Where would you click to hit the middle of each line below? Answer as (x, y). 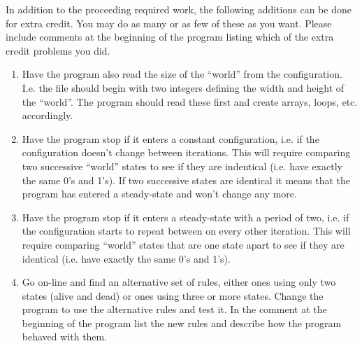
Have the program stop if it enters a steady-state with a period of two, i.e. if (186, 217)
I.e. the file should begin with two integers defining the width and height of (183, 87)
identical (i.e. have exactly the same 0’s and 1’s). (126, 258)
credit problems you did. (58, 50)
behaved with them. (65, 337)
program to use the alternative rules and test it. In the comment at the (174, 309)
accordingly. (48, 115)
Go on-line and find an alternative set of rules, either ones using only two (179, 282)
